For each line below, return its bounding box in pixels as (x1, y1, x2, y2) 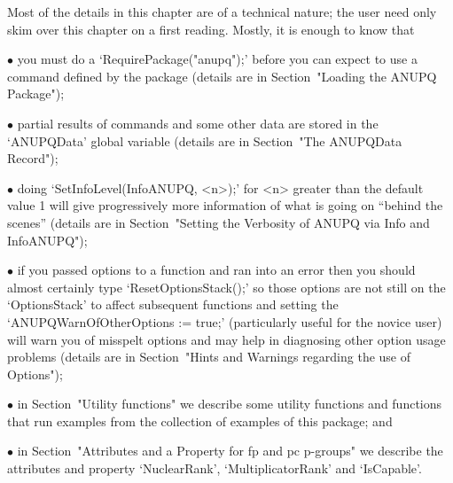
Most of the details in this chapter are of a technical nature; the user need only (7, 3, 437, 20)
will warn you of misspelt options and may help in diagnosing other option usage (7, 330, 446, 348)
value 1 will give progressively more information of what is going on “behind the (7, 196, 443, 214)
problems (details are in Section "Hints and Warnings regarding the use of (7, 347, 411, 366)
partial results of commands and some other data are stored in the (17, 113, 379, 132)
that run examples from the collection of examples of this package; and (7, 411, 393, 430)
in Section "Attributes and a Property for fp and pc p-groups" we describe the (17, 441, 443, 460)
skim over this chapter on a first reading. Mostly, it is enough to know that (7, 19, 415, 38)
